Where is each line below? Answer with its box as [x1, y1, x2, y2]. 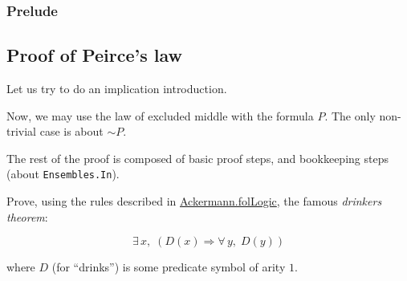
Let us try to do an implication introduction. [6, 80, 227, 97]
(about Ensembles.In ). [6, 165, 120, 182]
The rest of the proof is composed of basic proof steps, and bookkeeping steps [6, 149, 389, 166]
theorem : [6, 208, 48, 225]
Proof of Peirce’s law [6, 43, 183, 67]
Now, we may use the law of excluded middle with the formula [6, 107, 314, 124]
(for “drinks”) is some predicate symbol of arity [51, 259, 286, 275]
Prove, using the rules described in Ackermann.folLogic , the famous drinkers [6, 193, 382, 210]
